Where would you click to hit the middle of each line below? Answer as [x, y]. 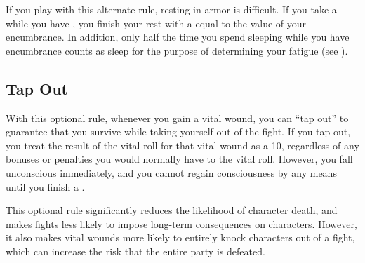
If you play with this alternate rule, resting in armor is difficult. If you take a [171, 9]
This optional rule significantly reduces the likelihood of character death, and [172, 210]
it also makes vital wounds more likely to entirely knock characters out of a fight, [180, 237]
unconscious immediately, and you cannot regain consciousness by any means [171, 172]
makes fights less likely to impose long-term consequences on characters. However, [181, 223]
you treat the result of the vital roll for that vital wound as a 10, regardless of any [182, 145]
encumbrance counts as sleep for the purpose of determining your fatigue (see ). [177, 50]
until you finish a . [45, 186]
